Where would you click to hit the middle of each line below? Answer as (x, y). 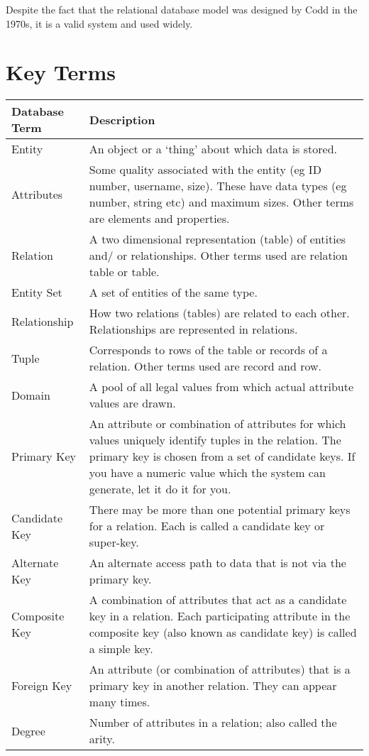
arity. (102, 739)
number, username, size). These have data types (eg (218, 186)
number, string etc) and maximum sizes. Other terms (221, 202)
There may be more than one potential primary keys (220, 510)
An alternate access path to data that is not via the (217, 563)
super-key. (114, 542)
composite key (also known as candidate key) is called (223, 632)
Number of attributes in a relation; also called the (213, 723)
